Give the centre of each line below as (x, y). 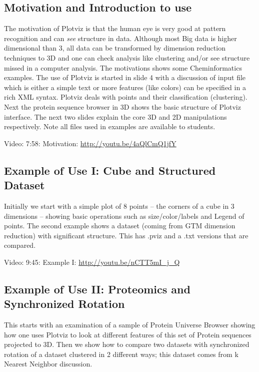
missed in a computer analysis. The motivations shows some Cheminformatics (123, 67)
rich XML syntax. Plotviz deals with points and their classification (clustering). (126, 97)
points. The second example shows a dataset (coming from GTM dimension (120, 226)
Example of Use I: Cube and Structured (110, 170)
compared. (20, 245)
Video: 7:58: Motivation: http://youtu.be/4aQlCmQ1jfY (90, 143)
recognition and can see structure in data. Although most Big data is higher (120, 38)
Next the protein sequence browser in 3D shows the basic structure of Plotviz (122, 106)
